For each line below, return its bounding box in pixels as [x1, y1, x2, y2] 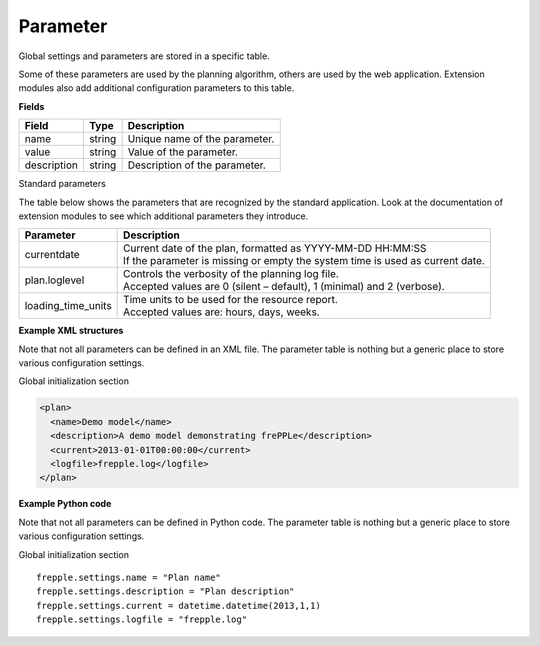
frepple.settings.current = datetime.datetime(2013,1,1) [36, 600, 322, 611]
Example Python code [18, 498, 112, 510]
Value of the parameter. [127, 145, 239, 159]
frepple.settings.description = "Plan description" [36, 586, 295, 597]
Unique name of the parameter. [127, 132, 275, 146]
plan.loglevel [24, 273, 85, 287]
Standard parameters [18, 178, 107, 190]
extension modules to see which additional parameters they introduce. [18, 210, 309, 222]
